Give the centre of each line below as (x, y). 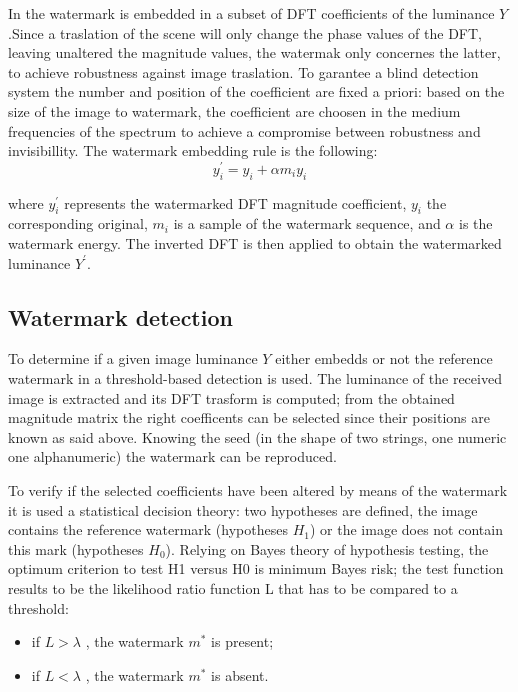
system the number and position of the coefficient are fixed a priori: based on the (256, 91)
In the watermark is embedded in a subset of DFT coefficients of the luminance (251, 13)
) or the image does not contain (406, 529)
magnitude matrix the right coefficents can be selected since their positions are (249, 417)
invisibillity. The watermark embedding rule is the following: (193, 150)
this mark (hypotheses (76, 548)
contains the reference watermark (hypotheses (148, 529)
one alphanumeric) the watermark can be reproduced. (172, 456)
